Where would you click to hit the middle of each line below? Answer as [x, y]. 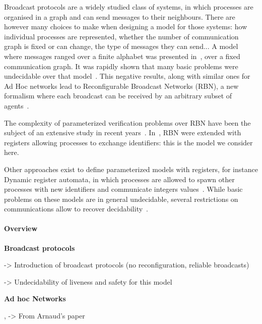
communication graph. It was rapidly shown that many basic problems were [121, 66]
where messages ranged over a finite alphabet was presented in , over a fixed [122, 56]
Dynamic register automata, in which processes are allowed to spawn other [119, 179]
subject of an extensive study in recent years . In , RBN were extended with [123, 132]
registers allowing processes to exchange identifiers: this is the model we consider [128, 142]
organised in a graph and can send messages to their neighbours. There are [120, 16]
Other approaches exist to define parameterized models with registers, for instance [131, 169]
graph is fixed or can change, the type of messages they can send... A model [121, 46]
